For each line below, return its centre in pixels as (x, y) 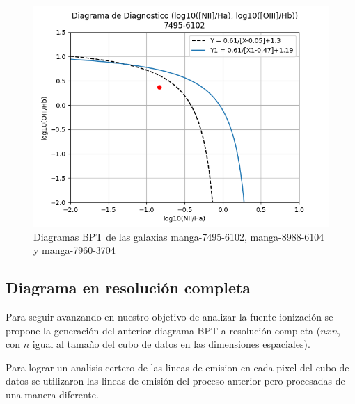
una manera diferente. (52, 394)
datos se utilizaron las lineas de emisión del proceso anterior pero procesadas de (175, 381)
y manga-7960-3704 (74, 250)
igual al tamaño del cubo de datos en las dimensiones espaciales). (171, 344)
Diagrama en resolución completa (128, 288)
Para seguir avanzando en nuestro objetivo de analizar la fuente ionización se (169, 316)
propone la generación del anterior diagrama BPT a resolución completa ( (163, 330)
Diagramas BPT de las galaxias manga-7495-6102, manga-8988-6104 (179, 236)
